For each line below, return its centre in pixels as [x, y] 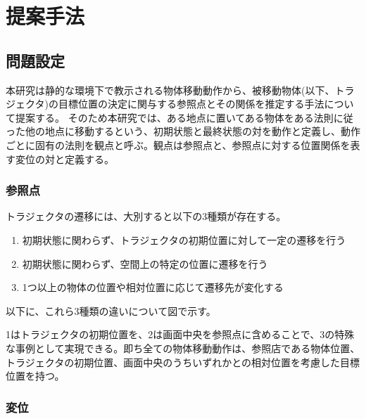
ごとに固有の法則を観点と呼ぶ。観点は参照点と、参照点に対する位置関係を [178, 144]
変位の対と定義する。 [64, 159]
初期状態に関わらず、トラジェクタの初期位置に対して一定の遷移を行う [184, 239]
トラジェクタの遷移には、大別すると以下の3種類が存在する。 [146, 216]
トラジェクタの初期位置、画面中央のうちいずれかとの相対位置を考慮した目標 [183, 362]
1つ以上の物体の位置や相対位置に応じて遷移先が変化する [153, 287]
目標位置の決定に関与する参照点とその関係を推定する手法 [191, 104]
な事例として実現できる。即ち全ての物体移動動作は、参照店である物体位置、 [183, 348]
